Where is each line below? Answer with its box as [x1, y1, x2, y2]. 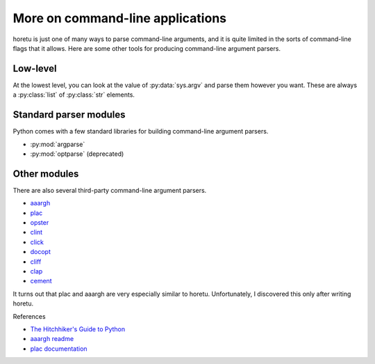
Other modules [12, 168, 79, 180]
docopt [30, 248, 51, 256]
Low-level [12, 63, 57, 74]
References [12, 312, 46, 320]
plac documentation [30, 345, 87, 353]
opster [30, 219, 49, 226]
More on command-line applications [12, 10, 227, 26]
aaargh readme [30, 335, 74, 343]
